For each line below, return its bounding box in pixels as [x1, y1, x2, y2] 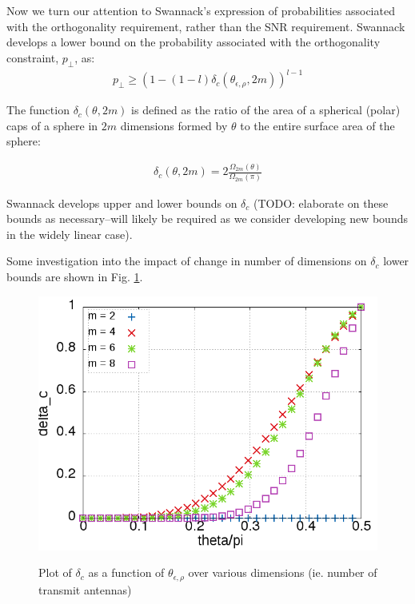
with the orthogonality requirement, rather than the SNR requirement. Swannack [6, 18, 405, 34]
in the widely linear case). [6, 225, 133, 242]
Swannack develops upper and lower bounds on [6, 194, 237, 211]
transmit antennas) [38, 581, 132, 598]
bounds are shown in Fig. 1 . [6, 268, 143, 284]
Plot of [38, 564, 72, 581]
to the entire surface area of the [240, 117, 395, 133]
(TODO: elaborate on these [253, 194, 389, 211]
